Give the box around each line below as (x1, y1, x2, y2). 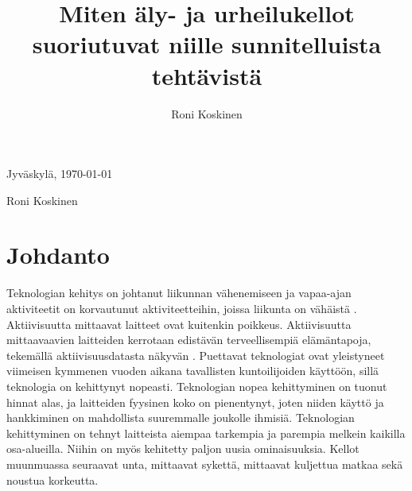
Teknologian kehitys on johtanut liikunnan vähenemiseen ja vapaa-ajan (6, 284, 352, 301)
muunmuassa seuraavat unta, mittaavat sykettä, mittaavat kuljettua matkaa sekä (6, 455, 403, 472)
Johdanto (6, 238, 110, 271)
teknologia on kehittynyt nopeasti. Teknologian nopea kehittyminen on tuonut (6, 377, 387, 394)
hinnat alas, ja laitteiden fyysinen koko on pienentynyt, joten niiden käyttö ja (6, 393, 384, 410)
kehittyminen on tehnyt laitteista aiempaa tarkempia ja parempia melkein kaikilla (6, 424, 406, 441)
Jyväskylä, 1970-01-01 (6, 165, 113, 182)
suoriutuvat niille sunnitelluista (32, 28, 382, 60)
